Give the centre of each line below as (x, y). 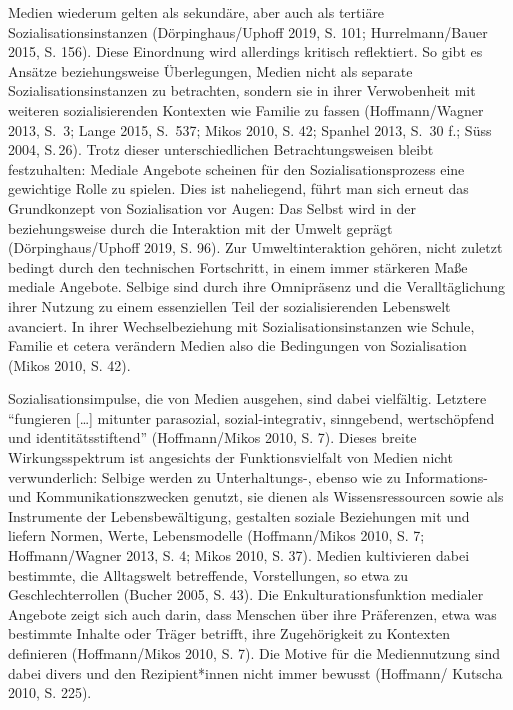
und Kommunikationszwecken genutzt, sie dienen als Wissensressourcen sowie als (256, 496)
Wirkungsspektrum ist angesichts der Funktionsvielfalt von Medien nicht (230, 457)
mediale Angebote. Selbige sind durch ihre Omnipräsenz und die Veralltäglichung (256, 286)
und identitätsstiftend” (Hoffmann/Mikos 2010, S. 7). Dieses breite (212, 437)
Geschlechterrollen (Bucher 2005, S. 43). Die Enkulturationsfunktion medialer (246, 594)
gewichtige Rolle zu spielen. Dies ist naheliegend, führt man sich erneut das (238, 188)
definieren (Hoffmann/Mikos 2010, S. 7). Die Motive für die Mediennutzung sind (254, 653)
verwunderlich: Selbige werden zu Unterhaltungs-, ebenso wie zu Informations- (248, 476)
